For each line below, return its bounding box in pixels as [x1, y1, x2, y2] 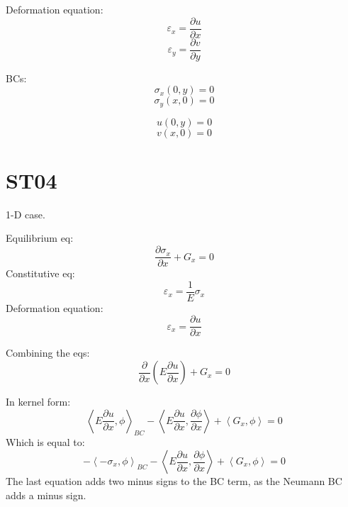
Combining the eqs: [6, 345, 90, 360]
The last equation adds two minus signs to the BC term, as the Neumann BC [6, 474, 342, 489]
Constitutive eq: [6, 266, 75, 281]
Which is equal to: [6, 435, 85, 450]
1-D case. [6, 206, 45, 221]
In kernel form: [6, 394, 71, 409]
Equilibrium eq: [6, 230, 74, 245]
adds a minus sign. [6, 487, 86, 502]
